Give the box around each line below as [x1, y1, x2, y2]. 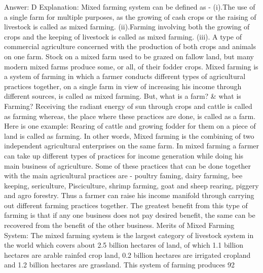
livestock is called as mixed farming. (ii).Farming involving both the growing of [4, 21, 250, 32]
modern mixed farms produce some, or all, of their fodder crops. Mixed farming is [4, 61, 258, 71]
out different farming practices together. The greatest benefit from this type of [4, 200, 248, 210]
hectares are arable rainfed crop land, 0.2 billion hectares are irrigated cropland [4, 249, 251, 260]
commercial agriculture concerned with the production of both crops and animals [4, 41, 256, 52]
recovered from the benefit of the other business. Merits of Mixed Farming [4, 220, 235, 230]
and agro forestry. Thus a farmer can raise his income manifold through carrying [4, 190, 254, 201]
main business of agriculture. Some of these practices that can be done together [4, 160, 251, 171]
